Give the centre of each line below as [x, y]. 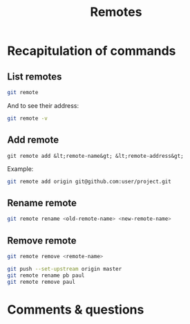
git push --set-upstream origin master [65, 269]
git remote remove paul [41, 282]
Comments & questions [76, 309]
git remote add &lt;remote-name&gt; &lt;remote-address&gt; [96, 156]
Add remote [33, 140]
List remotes [35, 76]
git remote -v [28, 118]
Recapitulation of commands [92, 51]
